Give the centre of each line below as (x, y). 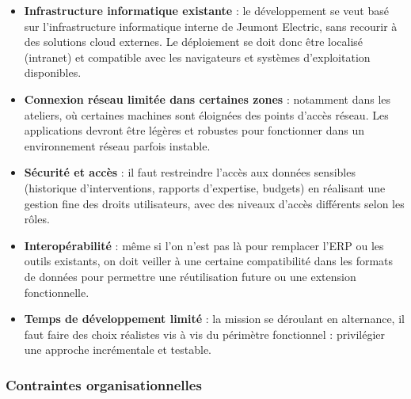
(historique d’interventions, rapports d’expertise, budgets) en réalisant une (205, 187)
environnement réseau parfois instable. (117, 145)
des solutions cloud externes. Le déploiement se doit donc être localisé (194, 42)
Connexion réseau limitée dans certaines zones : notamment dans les (207, 99)
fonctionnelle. (57, 292)
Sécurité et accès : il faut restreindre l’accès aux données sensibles (190, 172)
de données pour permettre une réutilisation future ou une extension (190, 276)
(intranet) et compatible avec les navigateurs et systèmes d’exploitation (197, 57)
